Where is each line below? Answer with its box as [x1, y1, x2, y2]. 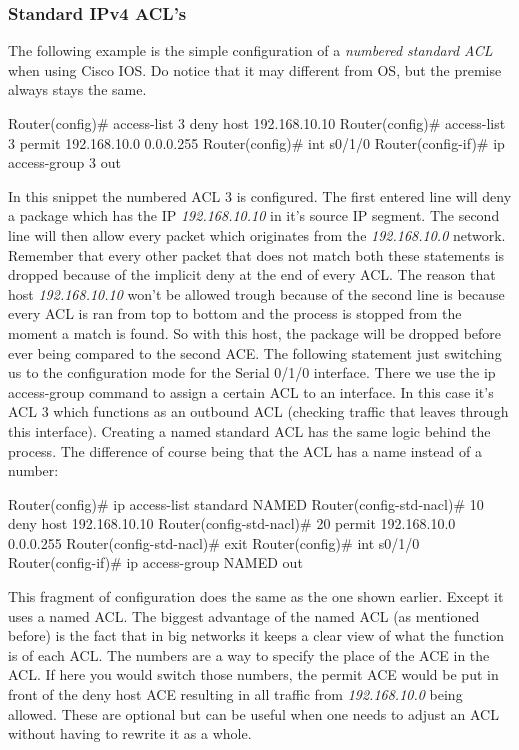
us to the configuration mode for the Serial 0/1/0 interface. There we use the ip [8, 362, 496, 383]
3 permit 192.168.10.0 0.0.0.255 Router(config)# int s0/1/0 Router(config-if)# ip [8, 132, 505, 153]
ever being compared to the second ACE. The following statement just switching [8, 342, 502, 363]
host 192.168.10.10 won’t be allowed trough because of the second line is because [8, 283, 505, 304]
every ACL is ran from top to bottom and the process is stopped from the [8, 303, 462, 324]
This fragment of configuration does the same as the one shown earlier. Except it [8, 586, 504, 607]
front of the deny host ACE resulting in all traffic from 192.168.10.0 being [8, 684, 463, 705]
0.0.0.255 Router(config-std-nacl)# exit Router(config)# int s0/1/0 [8, 532, 420, 553]
